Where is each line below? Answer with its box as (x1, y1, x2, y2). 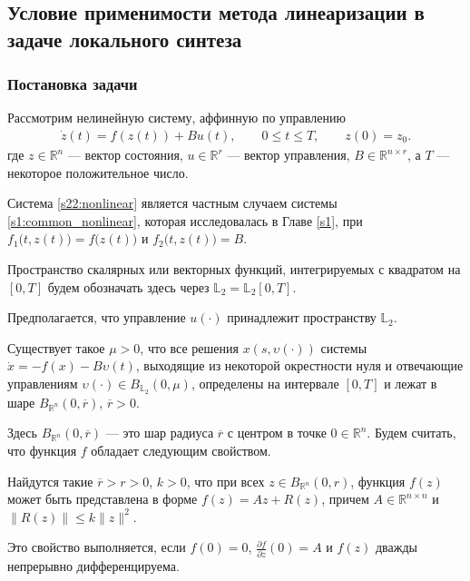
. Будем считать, (367, 423, 456, 442)
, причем (321, 489, 369, 508)
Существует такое (7, 338, 105, 357)
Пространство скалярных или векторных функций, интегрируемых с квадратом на (7, 259, 461, 278)
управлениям (7, 373, 78, 392)
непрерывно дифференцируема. (7, 556, 180, 575)
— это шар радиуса (105, 423, 214, 442)
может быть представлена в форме (7, 489, 198, 508)
